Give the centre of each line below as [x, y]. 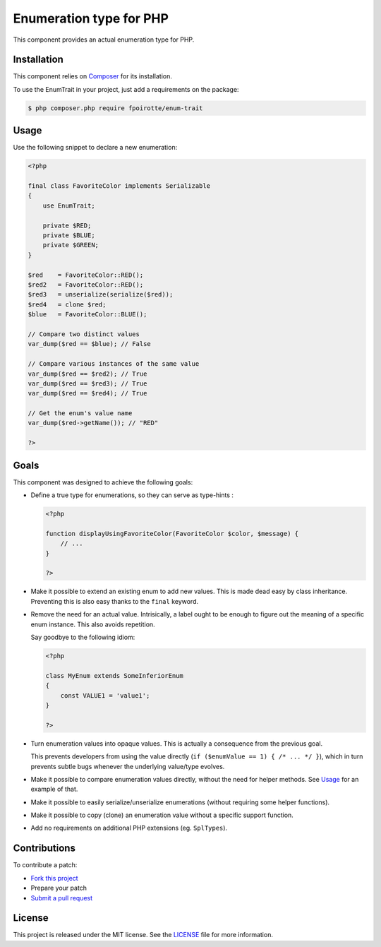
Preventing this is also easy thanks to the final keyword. [115, 601]
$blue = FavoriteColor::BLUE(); [87, 315]
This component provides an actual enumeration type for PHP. [104, 40]
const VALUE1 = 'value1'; [105, 695]
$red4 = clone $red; [67, 304]
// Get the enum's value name [80, 413]
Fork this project [54, 878]
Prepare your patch [59, 888]
